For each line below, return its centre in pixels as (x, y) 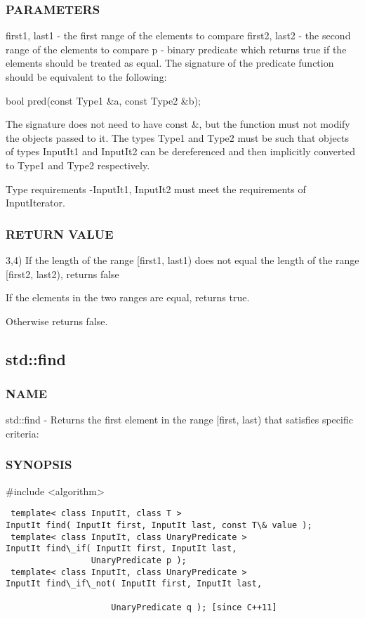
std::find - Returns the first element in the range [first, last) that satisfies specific (179, 420)
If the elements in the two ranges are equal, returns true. (128, 297)
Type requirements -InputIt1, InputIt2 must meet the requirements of (156, 189)
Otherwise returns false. (57, 321)
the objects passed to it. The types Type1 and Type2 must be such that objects (177, 137)
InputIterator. (35, 203)
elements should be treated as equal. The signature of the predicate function (170, 63)
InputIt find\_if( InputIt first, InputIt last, (121, 549)
